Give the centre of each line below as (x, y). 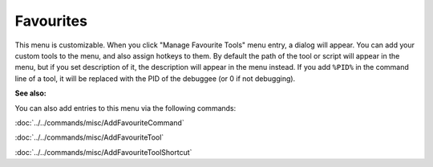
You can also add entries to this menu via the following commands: (125, 108)
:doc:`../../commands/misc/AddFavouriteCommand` (99, 122)
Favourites (51, 21)
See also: (31, 93)
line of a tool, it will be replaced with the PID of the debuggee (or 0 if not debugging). (155, 78)
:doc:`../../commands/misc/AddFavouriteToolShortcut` (103, 152)
